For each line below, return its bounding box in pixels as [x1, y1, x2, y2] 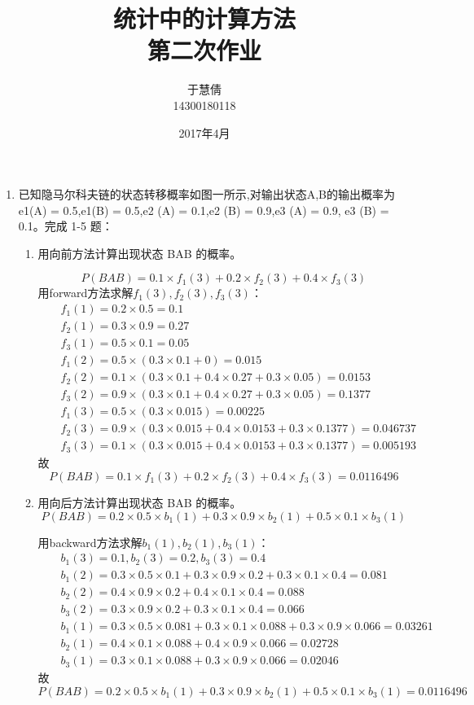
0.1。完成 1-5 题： [18, 217, 113, 234]
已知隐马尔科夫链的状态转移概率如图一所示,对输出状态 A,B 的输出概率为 [18, 186, 395, 203]
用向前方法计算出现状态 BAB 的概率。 [37, 244, 242, 261]
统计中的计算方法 [112, 2, 296, 35]
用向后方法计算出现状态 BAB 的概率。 [37, 493, 242, 510]
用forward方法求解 [37, 284, 134, 301]
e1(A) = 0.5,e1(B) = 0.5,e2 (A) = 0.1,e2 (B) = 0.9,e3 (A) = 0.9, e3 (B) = [18, 201, 389, 218]
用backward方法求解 [37, 533, 143, 550]
